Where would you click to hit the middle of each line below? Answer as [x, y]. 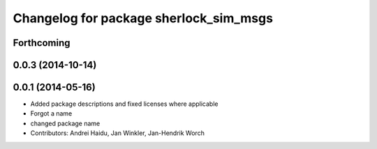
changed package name [65, 123]
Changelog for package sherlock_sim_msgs [143, 18]
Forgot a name [51, 113]
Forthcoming [42, 43]
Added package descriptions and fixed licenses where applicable [124, 104]
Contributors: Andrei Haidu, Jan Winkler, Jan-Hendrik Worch [118, 133]
